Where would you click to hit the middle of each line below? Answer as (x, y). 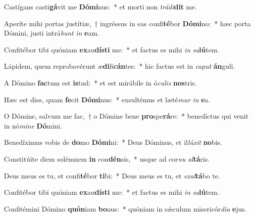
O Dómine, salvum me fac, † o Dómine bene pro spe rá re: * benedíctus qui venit (126, 116)
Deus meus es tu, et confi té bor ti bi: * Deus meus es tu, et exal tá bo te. (112, 175)
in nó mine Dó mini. (33, 125)
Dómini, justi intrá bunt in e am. (52, 33)
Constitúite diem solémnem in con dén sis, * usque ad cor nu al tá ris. (107, 158)
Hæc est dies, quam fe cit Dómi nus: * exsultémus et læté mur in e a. (107, 99)
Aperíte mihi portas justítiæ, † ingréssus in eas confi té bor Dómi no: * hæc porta (127, 23)
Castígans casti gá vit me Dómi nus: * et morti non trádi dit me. (101, 6)
